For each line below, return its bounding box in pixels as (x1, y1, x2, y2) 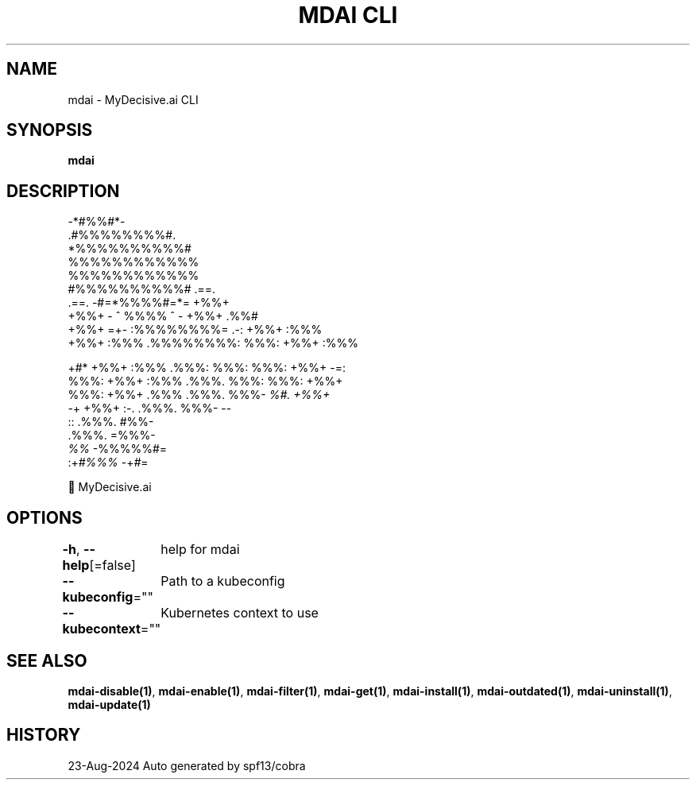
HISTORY (6, 725, 81, 745)
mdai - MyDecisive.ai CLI (68, 92, 199, 106)
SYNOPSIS (6, 120, 93, 141)
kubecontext (62, 621, 141, 637)
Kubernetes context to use (160, 605, 319, 621)
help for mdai (160, 541, 240, 558)
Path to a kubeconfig (160, 573, 285, 590)
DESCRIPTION (6, 180, 120, 201)
